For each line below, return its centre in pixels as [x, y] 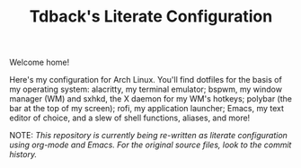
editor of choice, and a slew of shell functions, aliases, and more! [130, 118]
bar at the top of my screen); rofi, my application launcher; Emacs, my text [147, 109]
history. [23, 155]
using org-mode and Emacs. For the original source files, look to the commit [150, 145]
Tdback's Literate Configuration [151, 17]
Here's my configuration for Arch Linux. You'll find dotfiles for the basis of [146, 80]
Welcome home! [40, 62]
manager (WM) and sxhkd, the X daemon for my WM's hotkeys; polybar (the [150, 99]
